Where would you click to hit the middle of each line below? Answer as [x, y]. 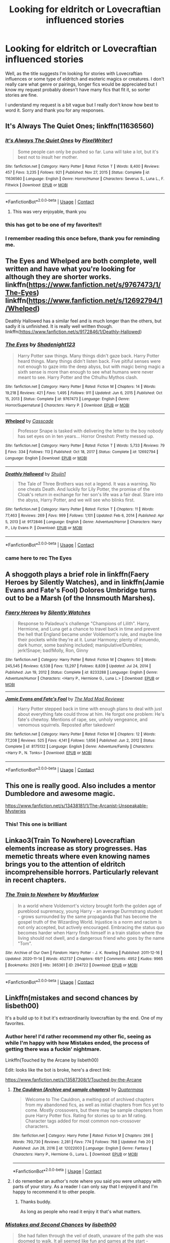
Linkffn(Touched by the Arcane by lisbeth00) [52, 1060]
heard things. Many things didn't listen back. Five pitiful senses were [89, 361]
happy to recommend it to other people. [54, 1192]
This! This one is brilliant [36, 824]
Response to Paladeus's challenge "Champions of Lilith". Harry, [84, 624]
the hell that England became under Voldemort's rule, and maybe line [90, 634]
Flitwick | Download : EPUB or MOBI [37, 185]
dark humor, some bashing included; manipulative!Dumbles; [80, 645]
